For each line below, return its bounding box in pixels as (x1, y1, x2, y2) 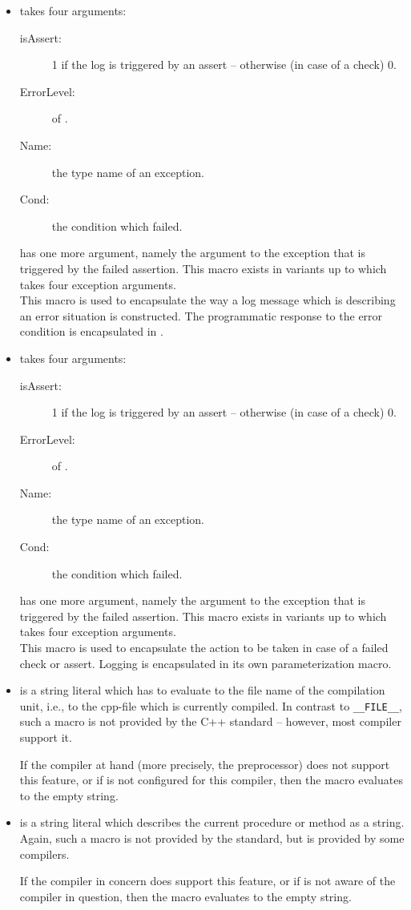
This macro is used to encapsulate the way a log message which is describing (19, 292, 396, 308)
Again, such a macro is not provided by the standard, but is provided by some (19, 830, 405, 847)
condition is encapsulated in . (19, 323, 163, 340)
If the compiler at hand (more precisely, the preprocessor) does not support (19, 755, 390, 772)
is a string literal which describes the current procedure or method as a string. (19, 814, 405, 831)
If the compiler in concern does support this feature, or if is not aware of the (19, 872, 396, 889)
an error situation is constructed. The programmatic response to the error (19, 307, 383, 324)
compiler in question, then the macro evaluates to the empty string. (19, 888, 352, 904)
